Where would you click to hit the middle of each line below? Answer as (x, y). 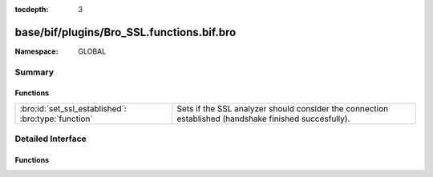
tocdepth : (32, 9)
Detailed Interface (51, 139)
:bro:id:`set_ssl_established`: (73, 108)
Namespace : (37, 51)
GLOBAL (92, 51)
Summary (34, 72)
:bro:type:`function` (56, 119)
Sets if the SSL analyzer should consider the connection (283, 108)
